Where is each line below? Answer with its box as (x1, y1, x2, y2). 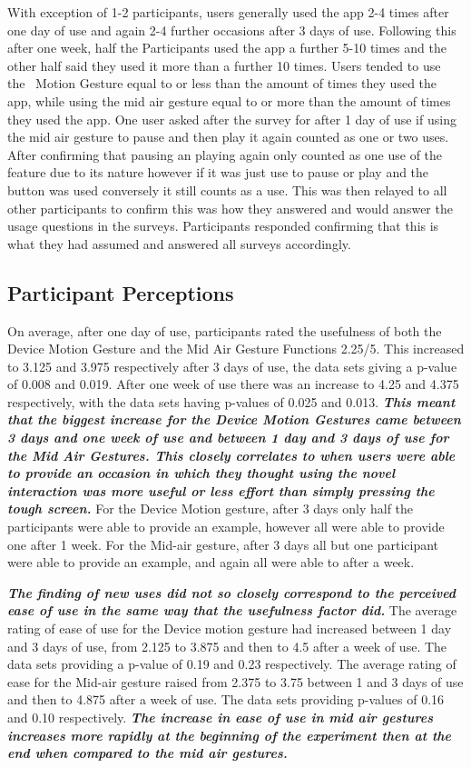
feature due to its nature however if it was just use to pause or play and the (7, 163, 429, 182)
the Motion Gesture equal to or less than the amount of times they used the (7, 74, 437, 93)
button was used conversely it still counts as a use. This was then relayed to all (7, 180, 447, 199)
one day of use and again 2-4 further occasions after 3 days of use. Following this (7, 20, 456, 39)
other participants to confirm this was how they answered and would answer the (7, 198, 453, 217)
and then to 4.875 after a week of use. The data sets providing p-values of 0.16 (7, 690, 445, 709)
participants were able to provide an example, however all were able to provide (7, 517, 445, 536)
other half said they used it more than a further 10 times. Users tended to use (7, 55, 441, 75)
